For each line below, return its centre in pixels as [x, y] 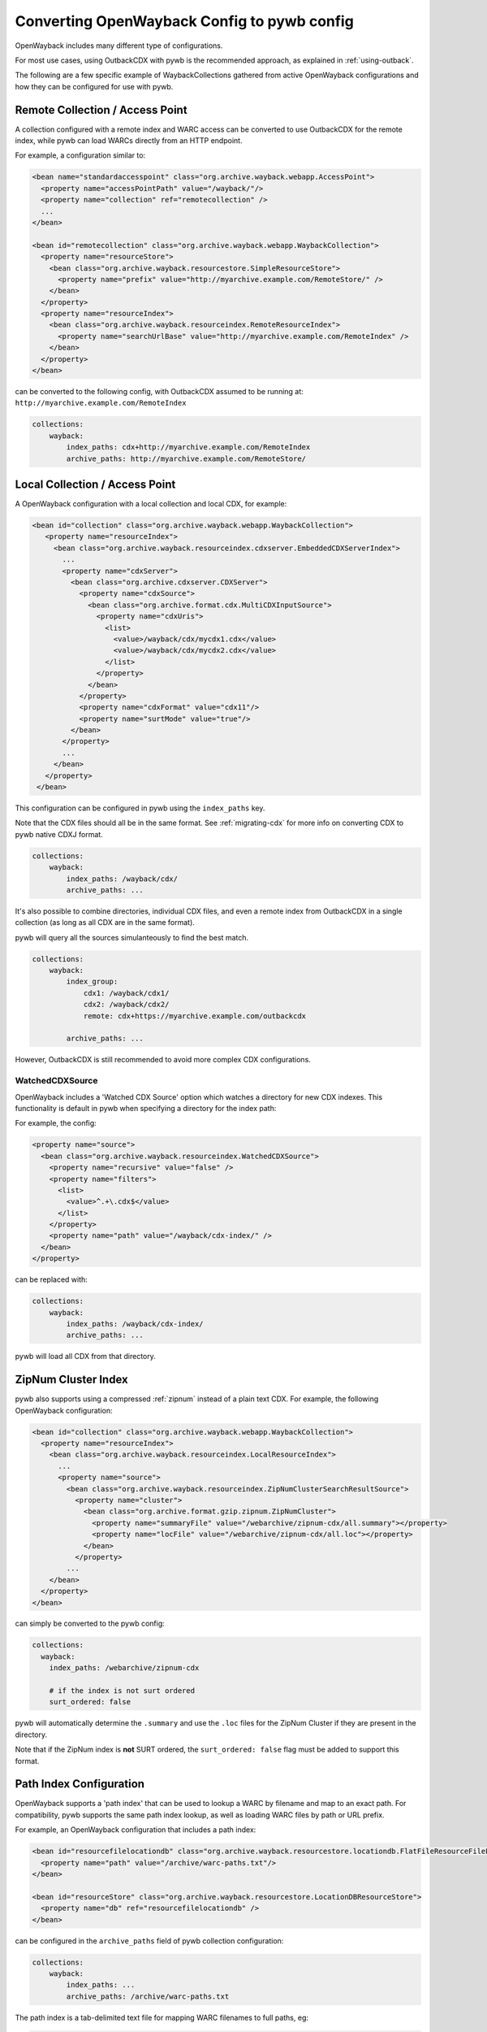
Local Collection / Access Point [95, 484]
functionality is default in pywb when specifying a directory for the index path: [146, 1108]
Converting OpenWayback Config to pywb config [185, 21]
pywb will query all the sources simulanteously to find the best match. [132, 937]
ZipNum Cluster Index [72, 1380]
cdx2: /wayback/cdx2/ [126, 1005]
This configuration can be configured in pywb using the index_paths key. [140, 808]
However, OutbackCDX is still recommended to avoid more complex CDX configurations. [163, 1060]
